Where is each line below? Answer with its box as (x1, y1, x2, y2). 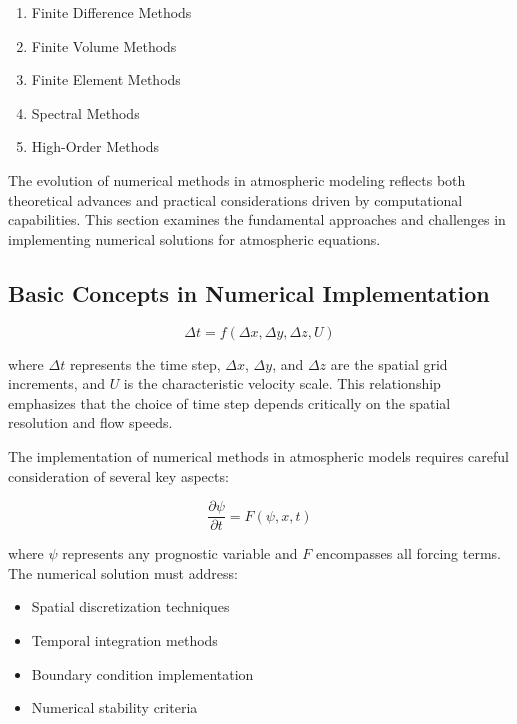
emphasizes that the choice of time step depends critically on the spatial (8, 392, 451, 413)
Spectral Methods (31, 102, 140, 123)
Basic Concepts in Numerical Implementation (8, 277, 490, 308)
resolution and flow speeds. (8, 412, 173, 433)
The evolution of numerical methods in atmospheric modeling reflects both (8, 169, 466, 190)
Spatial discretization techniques (31, 596, 230, 617)
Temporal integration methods (31, 629, 218, 650)
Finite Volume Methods (31, 35, 177, 56)
